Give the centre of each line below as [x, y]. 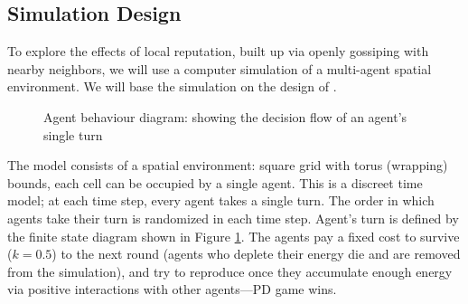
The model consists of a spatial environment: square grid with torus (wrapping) [228, 165]
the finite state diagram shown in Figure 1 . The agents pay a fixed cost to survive [234, 236]
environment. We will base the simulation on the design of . [172, 86]
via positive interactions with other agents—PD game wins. [172, 289]
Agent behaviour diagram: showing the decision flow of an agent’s [225, 116]
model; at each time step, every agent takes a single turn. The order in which [221, 200]
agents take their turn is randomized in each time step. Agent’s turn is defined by [233, 218]
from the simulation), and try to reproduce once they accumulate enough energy [230, 271]
